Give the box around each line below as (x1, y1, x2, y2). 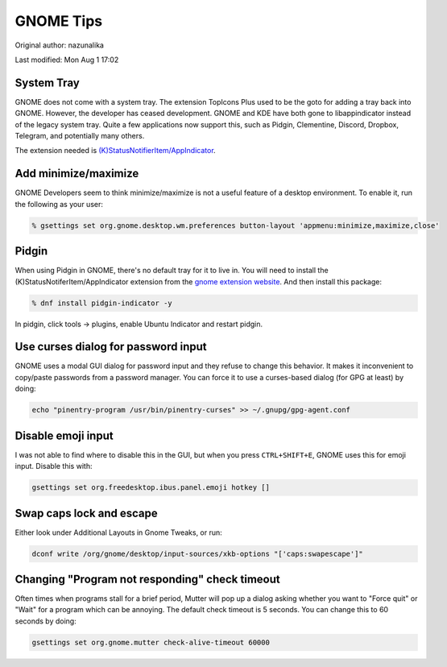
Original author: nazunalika (14, 40, 105, 50)
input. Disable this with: (14, 462, 93, 471)
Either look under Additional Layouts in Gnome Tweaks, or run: (14, 528, 223, 537)
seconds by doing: (14, 616, 77, 626)
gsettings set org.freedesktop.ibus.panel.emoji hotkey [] (31, 483, 270, 492)
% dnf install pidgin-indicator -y (31, 298, 172, 308)
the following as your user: (14, 199, 104, 209)
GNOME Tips (14, 12, 103, 30)
